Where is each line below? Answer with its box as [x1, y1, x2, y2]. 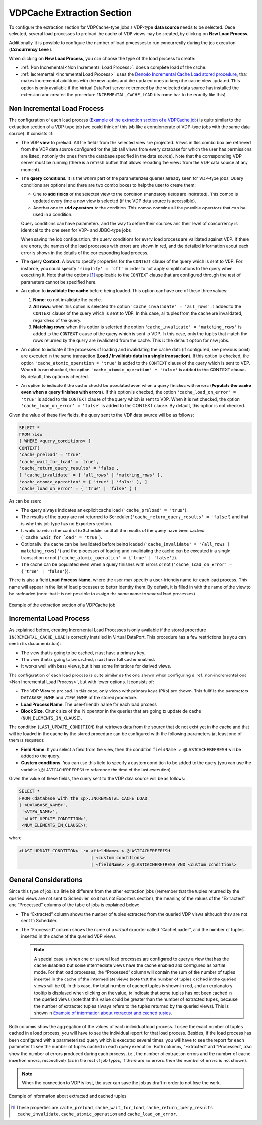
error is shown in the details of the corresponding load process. [21, 250, 148, 256]
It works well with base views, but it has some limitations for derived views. [21, 663, 172, 669]
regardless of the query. [33, 317, 82, 323]
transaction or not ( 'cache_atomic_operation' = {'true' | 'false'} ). [21, 555, 178, 561]
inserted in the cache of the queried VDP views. [21, 933, 117, 939]
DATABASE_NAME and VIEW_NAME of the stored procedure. [21, 694, 138, 700]
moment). [21, 166, 41, 172]
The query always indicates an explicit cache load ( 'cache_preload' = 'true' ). [21, 507, 188, 513]
